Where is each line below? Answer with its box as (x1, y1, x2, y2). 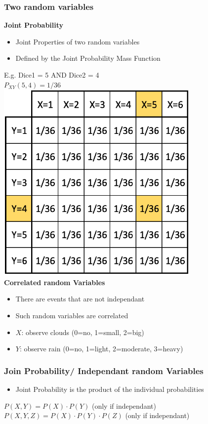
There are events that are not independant (15, 294, 145, 304)
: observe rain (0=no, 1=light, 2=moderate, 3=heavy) (19, 343, 183, 354)
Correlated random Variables (4, 277, 105, 287)
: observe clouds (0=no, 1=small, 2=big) (21, 327, 144, 337)
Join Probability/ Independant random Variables (4, 364, 204, 377)
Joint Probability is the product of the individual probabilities (15, 383, 204, 394)
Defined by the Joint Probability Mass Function (15, 53, 161, 63)
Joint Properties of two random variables (15, 36, 140, 46)
